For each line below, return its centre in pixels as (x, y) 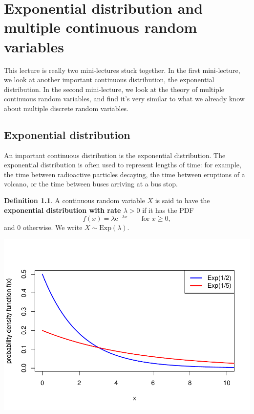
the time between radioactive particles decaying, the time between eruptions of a (125, 174)
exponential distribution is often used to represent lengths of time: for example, (123, 165)
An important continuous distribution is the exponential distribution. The (115, 155)
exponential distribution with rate (63, 210)
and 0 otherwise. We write (43, 227)
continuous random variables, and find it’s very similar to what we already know (124, 99)
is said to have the (182, 200)
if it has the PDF (168, 210)
